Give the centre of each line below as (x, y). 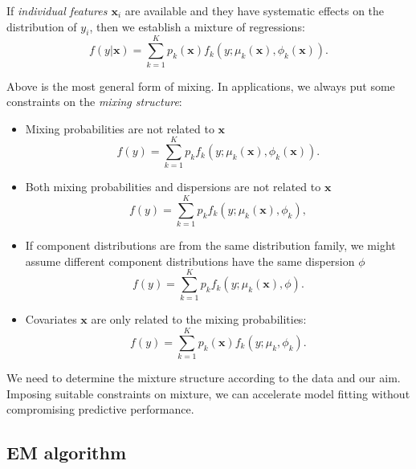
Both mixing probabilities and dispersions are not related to (173, 187)
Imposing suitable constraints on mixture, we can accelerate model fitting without (208, 393)
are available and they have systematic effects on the (255, 10)
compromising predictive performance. (100, 409)
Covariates (51, 319)
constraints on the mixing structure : (94, 102)
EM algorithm (67, 453)
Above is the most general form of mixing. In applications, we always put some (201, 86)
